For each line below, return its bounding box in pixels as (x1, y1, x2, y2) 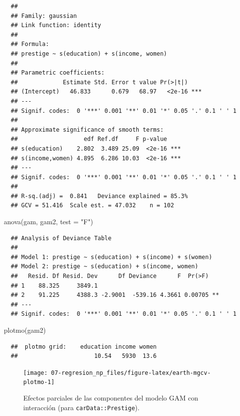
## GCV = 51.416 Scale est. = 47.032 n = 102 (11, 202, 174, 209)
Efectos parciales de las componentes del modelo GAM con (23, 393, 198, 403)
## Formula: (11, 41, 49, 48)
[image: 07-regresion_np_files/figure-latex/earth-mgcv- (23, 369, 211, 376)
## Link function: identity (11, 22, 101, 29)
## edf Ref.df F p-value (11, 136, 167, 143)
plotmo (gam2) (4, 325, 46, 335)
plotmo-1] (23, 379, 55, 386)
